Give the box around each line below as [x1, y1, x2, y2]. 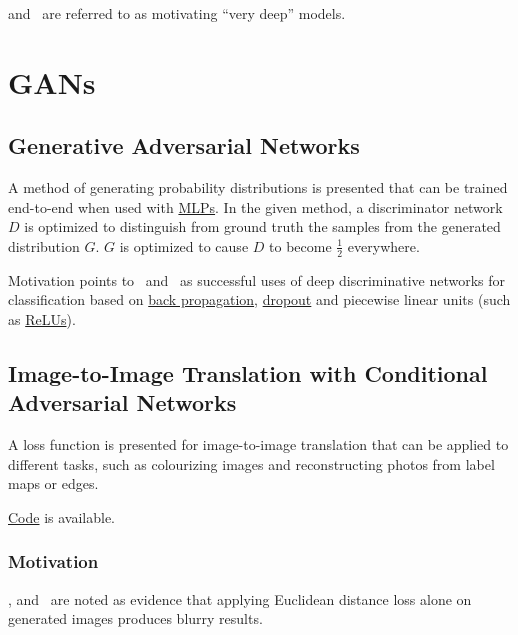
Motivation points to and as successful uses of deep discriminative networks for [8, 269, 506, 290]
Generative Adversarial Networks [8, 130, 360, 161]
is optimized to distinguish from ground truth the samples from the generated [24, 216, 501, 237]
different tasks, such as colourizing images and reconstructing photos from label [8, 453, 495, 474]
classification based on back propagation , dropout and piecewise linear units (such [8, 289, 511, 310]
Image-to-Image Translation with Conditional [8, 357, 488, 388]
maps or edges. [8, 473, 99, 494]
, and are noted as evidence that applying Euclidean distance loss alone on [8, 588, 472, 609]
